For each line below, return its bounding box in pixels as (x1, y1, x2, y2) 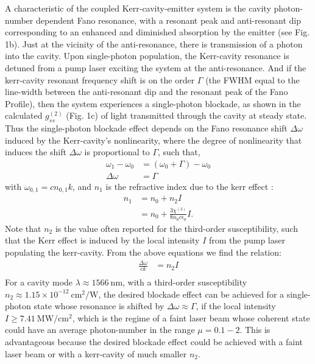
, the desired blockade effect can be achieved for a (98, 287, 285, 300)
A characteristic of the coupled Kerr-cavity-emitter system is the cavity (5, 2, 271, 14)
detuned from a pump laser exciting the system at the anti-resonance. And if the (5, 61, 306, 74)
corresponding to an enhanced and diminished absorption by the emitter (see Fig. (5, 26, 310, 38)
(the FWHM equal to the (205, 73, 300, 86)
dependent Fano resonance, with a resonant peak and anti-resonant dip (35, 13, 301, 26)
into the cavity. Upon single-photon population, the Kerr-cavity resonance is (5, 49, 289, 62)
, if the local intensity (196, 299, 276, 312)
